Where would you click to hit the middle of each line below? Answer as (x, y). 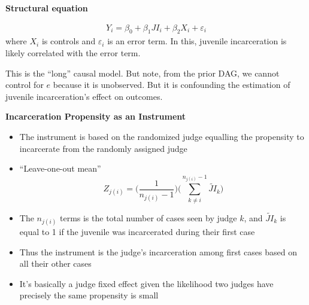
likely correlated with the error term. (73, 53)
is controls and (69, 41)
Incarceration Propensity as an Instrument (96, 116)
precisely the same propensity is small (89, 295)
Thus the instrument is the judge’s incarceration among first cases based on (158, 251)
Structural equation (47, 8)
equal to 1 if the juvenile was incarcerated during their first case (137, 231)
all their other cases (55, 263)
